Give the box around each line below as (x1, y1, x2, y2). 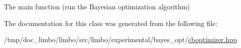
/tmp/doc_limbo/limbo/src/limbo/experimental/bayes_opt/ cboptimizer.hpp (4, 34, 237, 45)
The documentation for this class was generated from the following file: (4, 18, 217, 28)
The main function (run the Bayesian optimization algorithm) (4, 1, 190, 11)
